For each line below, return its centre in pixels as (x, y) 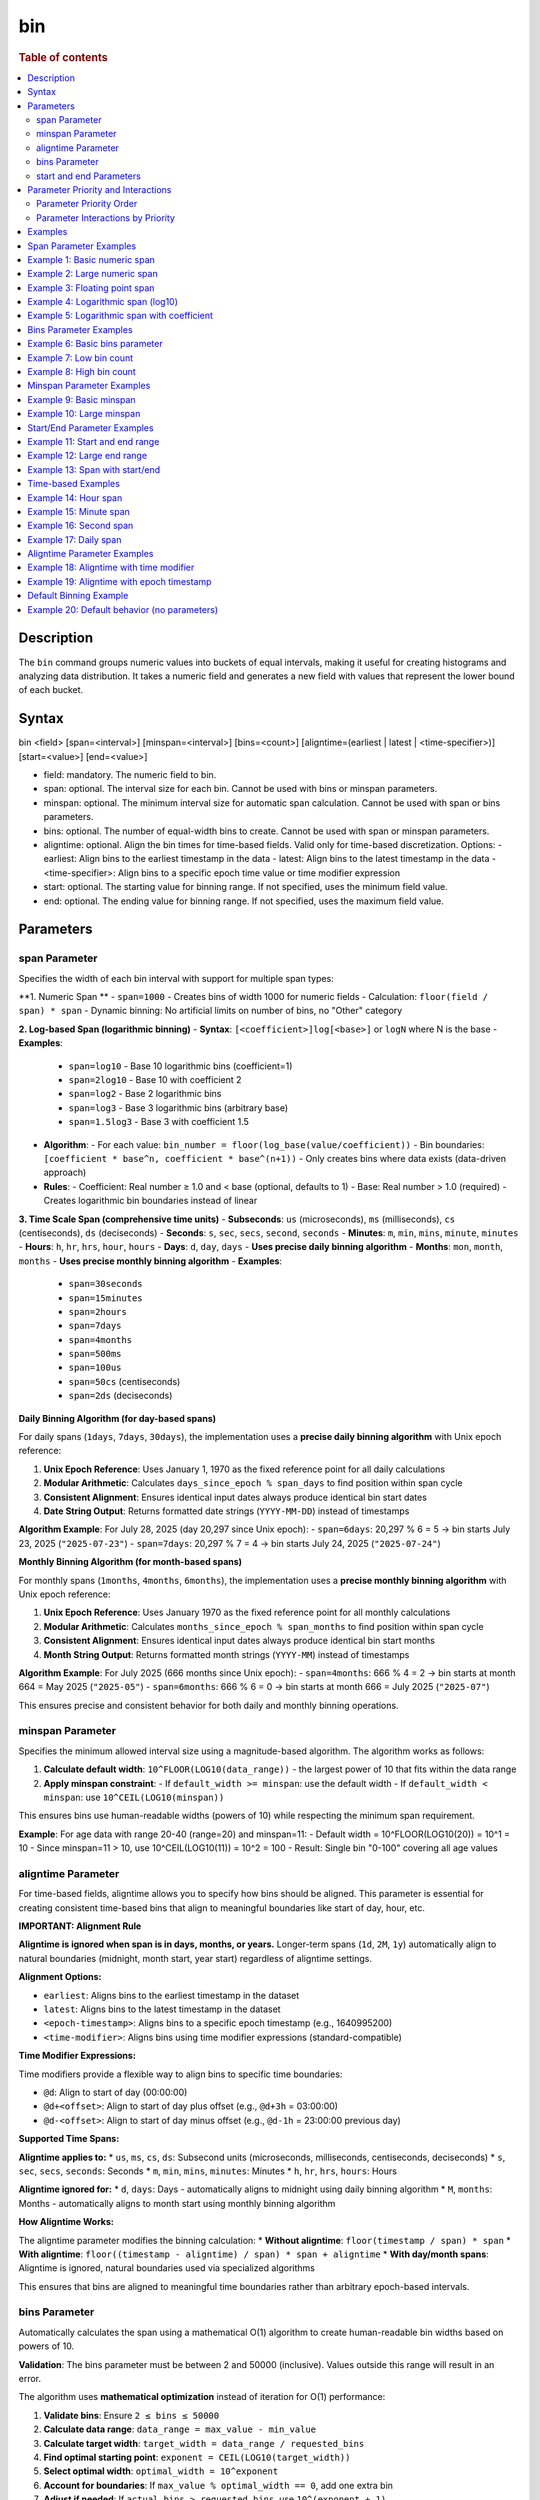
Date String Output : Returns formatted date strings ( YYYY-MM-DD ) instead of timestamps (226, 1511)
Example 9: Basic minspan (81, 399)
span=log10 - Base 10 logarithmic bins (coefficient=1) (180, 1066)
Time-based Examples (73, 484)
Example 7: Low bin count (80, 357)
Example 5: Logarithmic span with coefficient (120, 316)
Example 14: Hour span (75, 497)
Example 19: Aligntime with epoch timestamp (119, 581)
